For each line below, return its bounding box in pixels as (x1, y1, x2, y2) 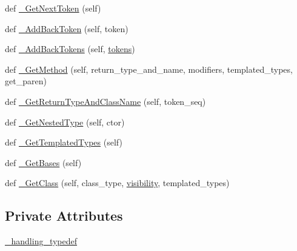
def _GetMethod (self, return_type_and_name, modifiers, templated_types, (5, 62, 293, 75)
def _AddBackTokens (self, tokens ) (5, 42, 135, 55)
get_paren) (5, 75, 47, 87)
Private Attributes (5, 206, 123, 225)
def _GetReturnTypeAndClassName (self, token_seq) (5, 95, 206, 107)
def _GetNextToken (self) (5, 2, 101, 14)
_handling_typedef (5, 235, 78, 247)
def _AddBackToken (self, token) (5, 22, 128, 35)
